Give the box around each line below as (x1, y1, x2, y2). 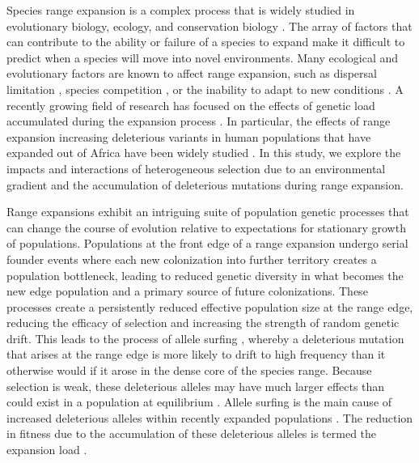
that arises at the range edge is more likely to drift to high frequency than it (6, 346, 386, 363)
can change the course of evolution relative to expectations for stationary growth (6, 219, 406, 236)
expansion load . (6, 441, 87, 458)
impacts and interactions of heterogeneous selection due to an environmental (6, 159, 386, 176)
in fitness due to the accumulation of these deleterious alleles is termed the (6, 425, 377, 442)
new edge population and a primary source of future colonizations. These (6, 282, 368, 299)
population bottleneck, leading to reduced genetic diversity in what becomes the (6, 266, 404, 283)
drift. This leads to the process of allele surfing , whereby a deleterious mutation (6, 329, 404, 346)
